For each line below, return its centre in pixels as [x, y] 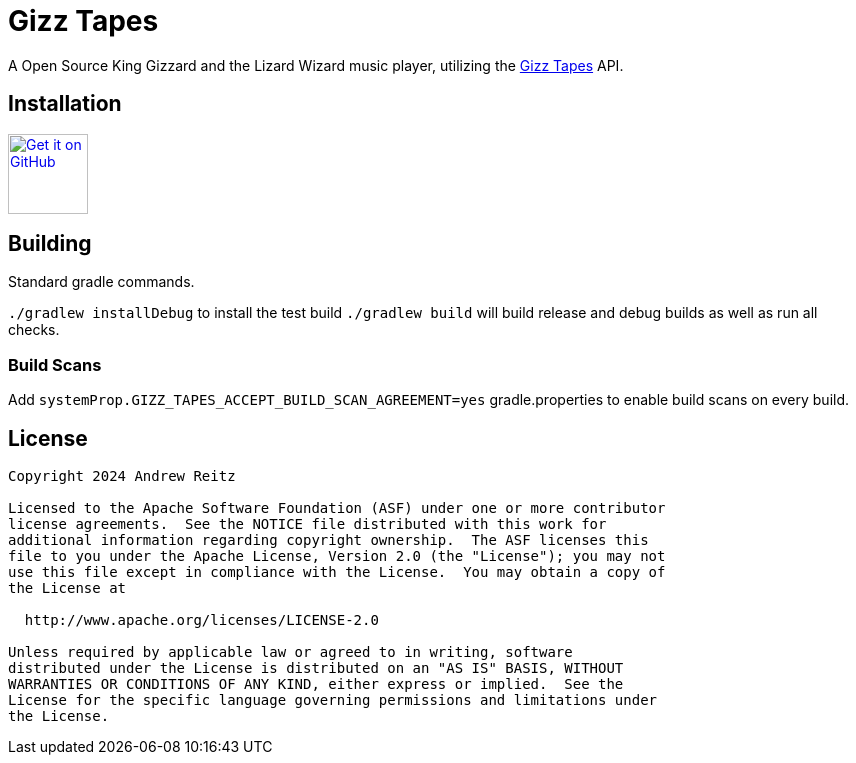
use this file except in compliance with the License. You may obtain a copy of [337, 572]
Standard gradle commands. [101, 282]
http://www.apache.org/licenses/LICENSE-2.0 [201, 620]
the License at [67, 588]
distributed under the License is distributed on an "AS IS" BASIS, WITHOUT [316, 668]
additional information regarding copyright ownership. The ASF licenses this [328, 540]
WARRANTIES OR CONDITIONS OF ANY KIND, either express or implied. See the [316, 684]
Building [50, 244]
